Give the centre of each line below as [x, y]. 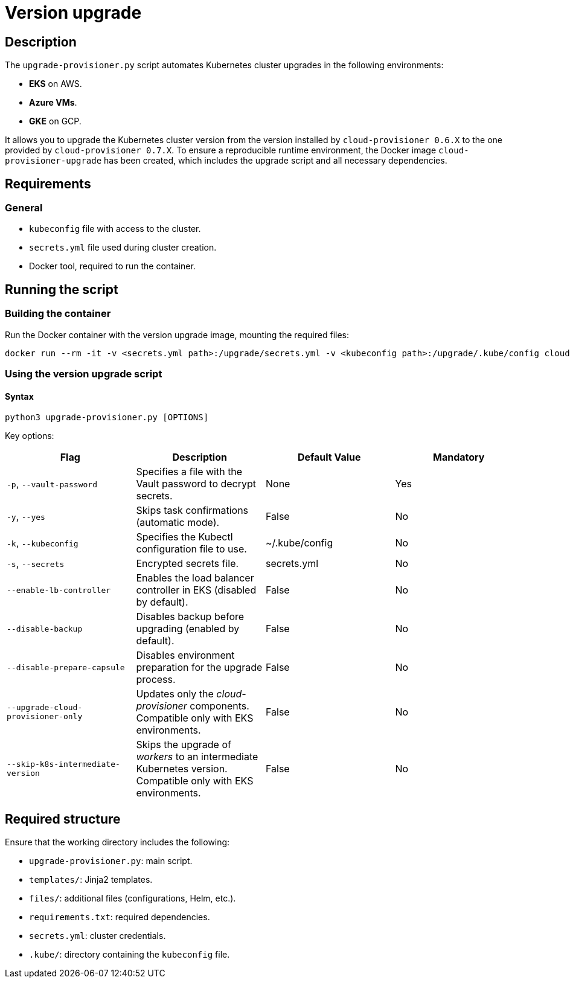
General [24, 208]
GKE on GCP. [55, 121]
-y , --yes [26, 517]
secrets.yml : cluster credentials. [98, 936]
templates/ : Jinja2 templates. [91, 880]
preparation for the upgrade [199, 668]
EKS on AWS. [56, 84]
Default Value [329, 457]
